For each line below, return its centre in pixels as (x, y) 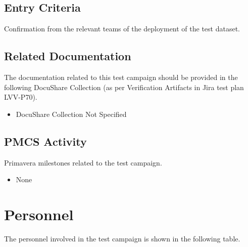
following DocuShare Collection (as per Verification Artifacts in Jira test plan (124, 87)
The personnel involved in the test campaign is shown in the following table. (122, 238)
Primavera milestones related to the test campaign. (83, 162)
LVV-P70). (21, 97)
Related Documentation (68, 56)
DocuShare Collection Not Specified (71, 114)
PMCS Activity (45, 141)
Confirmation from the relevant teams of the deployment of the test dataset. (122, 29)
